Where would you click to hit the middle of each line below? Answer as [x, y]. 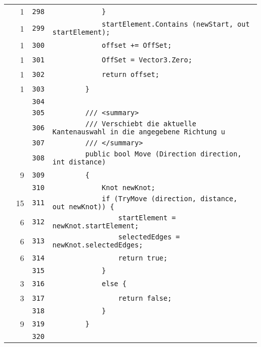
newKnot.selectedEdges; [98, 245]
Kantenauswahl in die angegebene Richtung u [139, 132]
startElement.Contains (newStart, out [176, 24]
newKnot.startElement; [96, 226]
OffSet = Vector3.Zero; [147, 60]
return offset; [130, 74]
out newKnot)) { [83, 207]
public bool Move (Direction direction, [164, 154]
